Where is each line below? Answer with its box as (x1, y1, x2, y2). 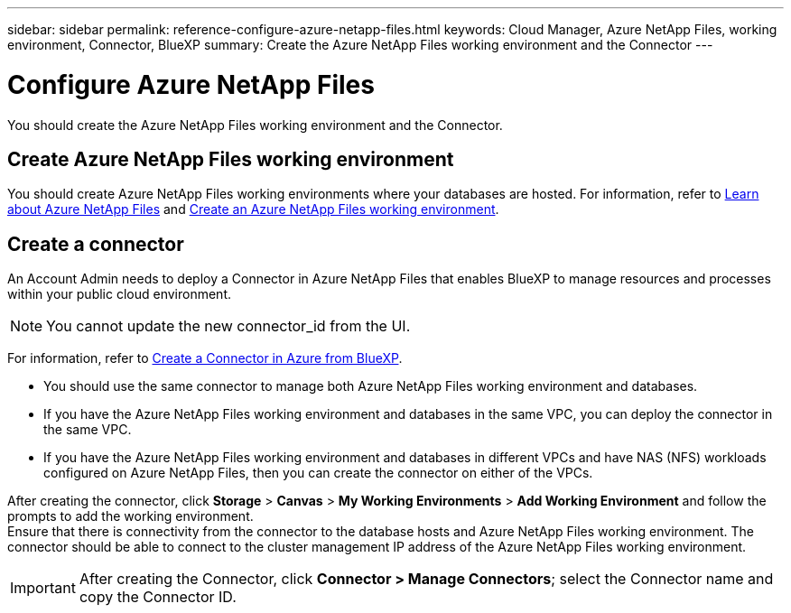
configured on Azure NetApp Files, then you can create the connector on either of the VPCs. (43, 465, 593, 481)
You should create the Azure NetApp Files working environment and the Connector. (7, 116, 503, 133)
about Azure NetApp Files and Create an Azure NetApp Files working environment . (7, 201, 499, 218)
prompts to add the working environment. (7, 508, 254, 525)
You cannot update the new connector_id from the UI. (46, 317, 411, 336)
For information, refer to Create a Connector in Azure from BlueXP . (7, 350, 403, 367)
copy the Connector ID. (79, 588, 237, 607)
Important (10, 579, 76, 598)
